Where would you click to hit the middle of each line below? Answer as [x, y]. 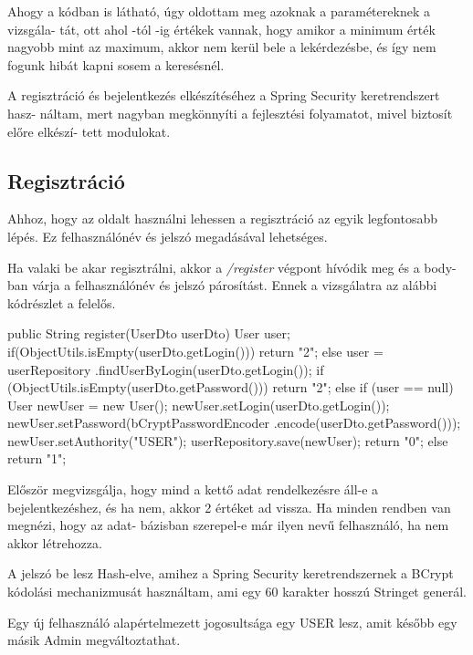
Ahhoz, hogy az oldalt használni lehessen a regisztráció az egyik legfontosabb [223, 218]
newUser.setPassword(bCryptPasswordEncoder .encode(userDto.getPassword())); [234, 423]
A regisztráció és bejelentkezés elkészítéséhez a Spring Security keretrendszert [224, 95]
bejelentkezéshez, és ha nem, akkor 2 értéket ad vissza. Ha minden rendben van [229, 507]
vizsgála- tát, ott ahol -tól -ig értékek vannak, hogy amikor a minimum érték [221, 29]
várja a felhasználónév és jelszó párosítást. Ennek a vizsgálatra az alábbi [235, 285]
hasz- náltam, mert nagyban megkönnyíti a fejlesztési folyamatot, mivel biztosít [230, 113]
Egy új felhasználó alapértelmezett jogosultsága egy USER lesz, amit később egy [232, 622]
